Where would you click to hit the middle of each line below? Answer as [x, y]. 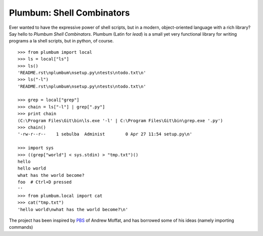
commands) [21, 227]
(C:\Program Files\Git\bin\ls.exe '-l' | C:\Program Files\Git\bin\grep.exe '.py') [121, 120]
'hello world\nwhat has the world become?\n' [73, 209]
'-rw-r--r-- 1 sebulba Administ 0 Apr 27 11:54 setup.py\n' [105, 134]
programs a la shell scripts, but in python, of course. [61, 41]
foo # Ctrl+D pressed [45, 182]
